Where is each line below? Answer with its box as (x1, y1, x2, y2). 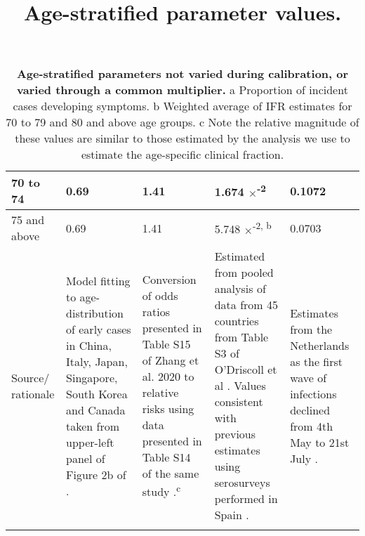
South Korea (66, 385, 128, 402)
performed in (214, 490, 278, 507)
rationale (11, 385, 55, 402)
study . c (142, 481, 181, 500)
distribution (66, 304, 124, 321)
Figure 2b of (66, 466, 126, 483)
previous (214, 426, 256, 443)
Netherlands (290, 336, 350, 353)
